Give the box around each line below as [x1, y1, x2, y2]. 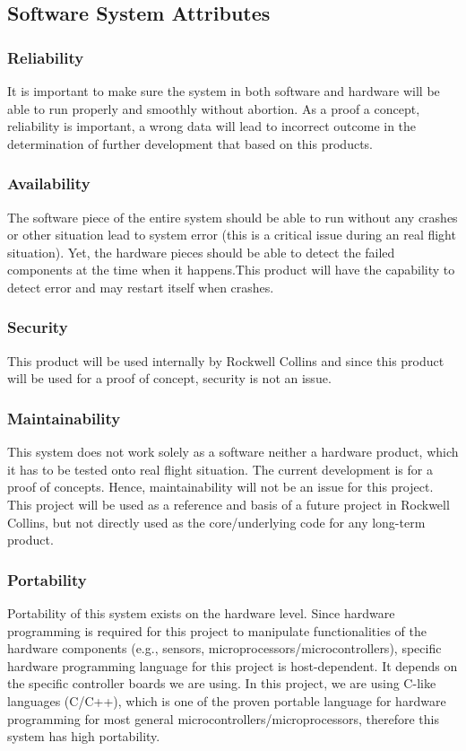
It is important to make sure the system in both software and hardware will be [7, 82, 440, 100]
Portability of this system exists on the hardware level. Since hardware [7, 603, 395, 622]
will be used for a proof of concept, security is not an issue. [7, 369, 332, 388]
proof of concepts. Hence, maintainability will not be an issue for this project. [7, 477, 434, 496]
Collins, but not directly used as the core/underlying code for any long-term [7, 512, 426, 531]
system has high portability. [7, 727, 160, 746]
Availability [7, 172, 91, 195]
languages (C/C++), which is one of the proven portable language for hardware [7, 691, 446, 710]
